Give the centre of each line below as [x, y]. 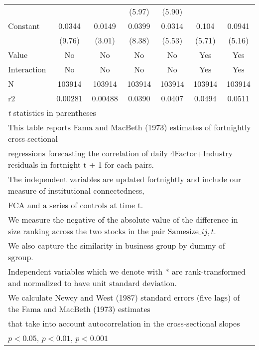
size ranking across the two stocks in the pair [87, 231]
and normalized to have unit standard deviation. [92, 283]
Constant [24, 26]
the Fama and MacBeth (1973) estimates [79, 309]
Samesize [183, 232]
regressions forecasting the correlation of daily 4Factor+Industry [121, 153]
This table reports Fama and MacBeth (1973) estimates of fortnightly [129, 127]
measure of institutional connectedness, [76, 190]
